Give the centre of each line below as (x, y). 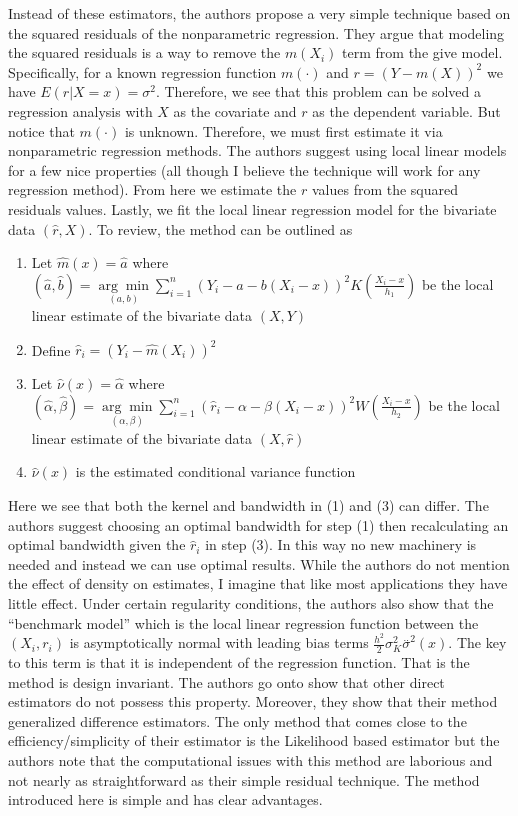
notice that (41, 130)
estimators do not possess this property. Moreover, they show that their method (253, 701)
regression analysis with (80, 110)
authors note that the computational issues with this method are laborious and (250, 760)
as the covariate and (235, 110)
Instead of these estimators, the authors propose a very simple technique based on (259, 13)
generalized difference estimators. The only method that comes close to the (237, 720)
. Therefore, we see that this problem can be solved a (318, 91)
